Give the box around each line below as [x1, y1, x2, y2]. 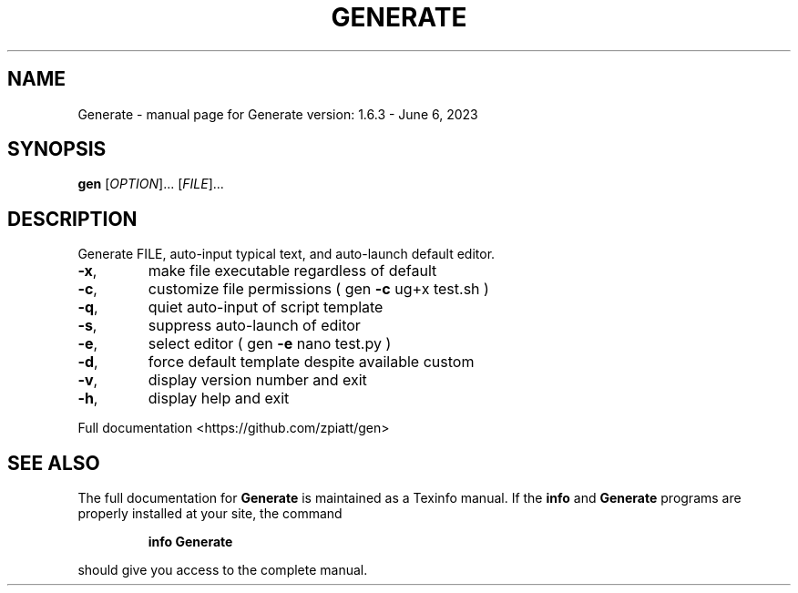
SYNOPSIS [7, 138, 107, 161]
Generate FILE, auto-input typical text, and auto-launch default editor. [77, 246, 496, 262]
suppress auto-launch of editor [148, 316, 361, 335]
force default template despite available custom [148, 353, 475, 372]
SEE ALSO [7, 451, 100, 475]
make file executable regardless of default [148, 261, 437, 281]
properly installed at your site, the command [77, 506, 343, 522]
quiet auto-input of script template [148, 298, 384, 317]
